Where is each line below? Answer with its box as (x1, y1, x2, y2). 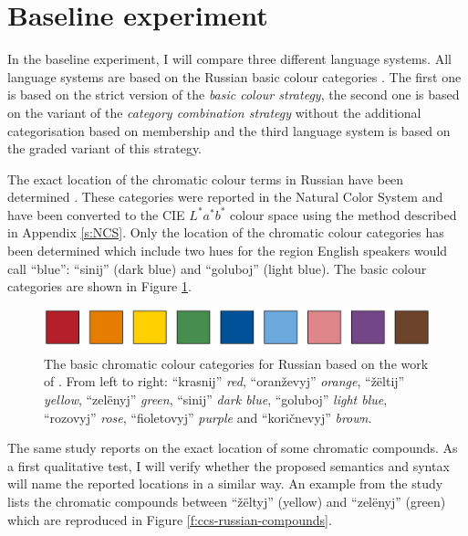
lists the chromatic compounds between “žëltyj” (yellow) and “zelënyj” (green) (7, 491, 446, 510)
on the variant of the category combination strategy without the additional (7, 102, 421, 121)
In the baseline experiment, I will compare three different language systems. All (7, 49, 452, 68)
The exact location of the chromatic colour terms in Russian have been (7, 169, 404, 188)
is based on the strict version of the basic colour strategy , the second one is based (7, 85, 460, 104)
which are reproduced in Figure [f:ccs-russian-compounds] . (7, 510, 332, 529)
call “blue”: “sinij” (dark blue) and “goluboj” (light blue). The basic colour (7, 258, 427, 278)
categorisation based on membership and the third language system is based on (7, 121, 451, 140)
